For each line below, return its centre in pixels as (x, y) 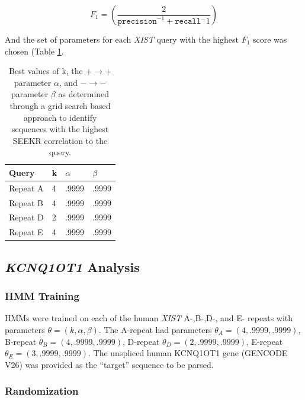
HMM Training (42, 296)
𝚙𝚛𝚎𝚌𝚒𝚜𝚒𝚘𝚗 (137, 21)
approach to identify (60, 117)
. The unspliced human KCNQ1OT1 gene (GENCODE (188, 353)
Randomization (42, 391)
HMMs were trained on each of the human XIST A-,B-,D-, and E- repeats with (149, 318)
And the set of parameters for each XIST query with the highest (122, 39)
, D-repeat (141, 341)
